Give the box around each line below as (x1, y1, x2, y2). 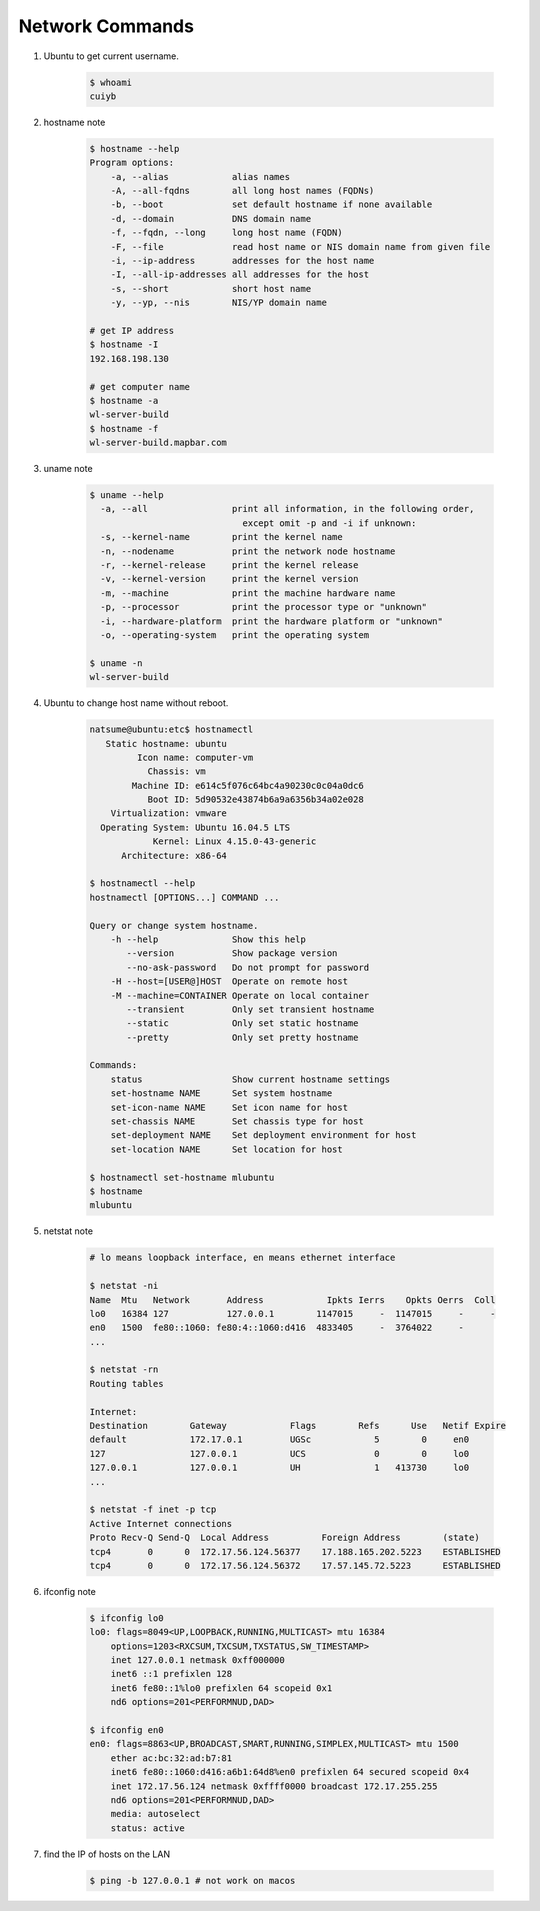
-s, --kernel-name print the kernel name (100, 531, 344, 543)
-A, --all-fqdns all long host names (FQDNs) (110, 185, 375, 197)
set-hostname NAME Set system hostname (110, 1088, 333, 1099)
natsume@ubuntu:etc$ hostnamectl (89, 724, 254, 735)
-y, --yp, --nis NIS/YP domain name (110, 297, 327, 309)
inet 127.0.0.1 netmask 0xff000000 (110, 1655, 285, 1666)
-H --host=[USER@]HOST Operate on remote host (110, 976, 349, 987)
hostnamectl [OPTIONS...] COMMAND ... (89, 891, 280, 903)
